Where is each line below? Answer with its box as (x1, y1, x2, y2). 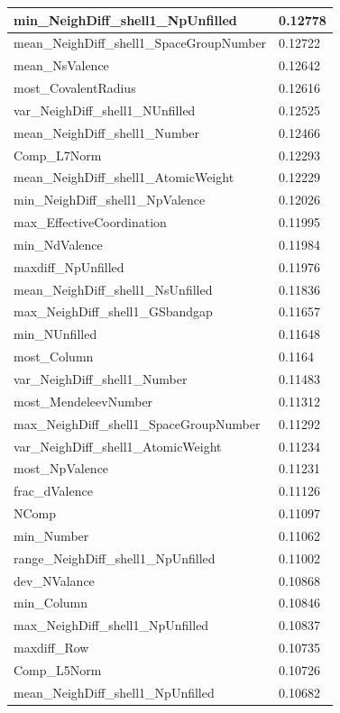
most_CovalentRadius (14, 78, 136, 97)
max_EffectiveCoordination (14, 213, 167, 232)
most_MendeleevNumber (14, 391, 153, 410)
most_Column (14, 347, 94, 366)
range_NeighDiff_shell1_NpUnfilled (14, 548, 216, 567)
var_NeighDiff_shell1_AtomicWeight (14, 436, 222, 455)
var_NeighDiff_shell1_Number (14, 370, 188, 388)
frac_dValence (14, 481, 93, 500)
